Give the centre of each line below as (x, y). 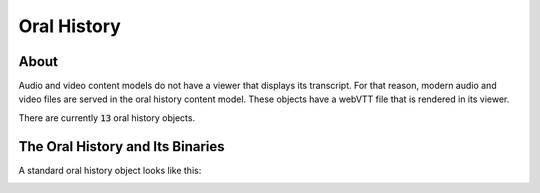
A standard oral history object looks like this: (110, 170)
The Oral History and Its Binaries (121, 146)
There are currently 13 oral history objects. (106, 117)
